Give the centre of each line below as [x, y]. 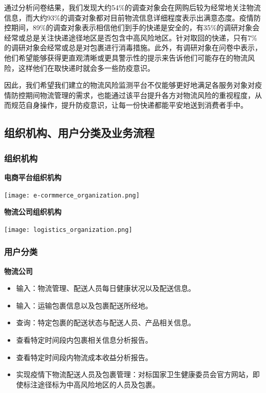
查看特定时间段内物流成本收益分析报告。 [84, 357]
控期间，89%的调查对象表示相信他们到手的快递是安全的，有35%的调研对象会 [132, 27]
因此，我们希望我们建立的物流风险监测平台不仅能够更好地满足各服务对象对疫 [133, 85]
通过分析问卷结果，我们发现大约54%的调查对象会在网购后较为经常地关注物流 [132, 7]
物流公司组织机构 [33, 212]
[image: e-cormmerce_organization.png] [72, 195]
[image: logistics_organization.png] [68, 230]
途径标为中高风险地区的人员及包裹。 [98, 384]
